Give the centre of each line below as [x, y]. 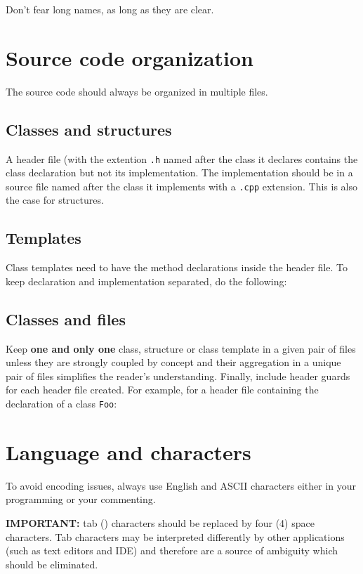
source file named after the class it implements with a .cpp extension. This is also [181, 186]
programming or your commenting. [81, 499]
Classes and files [66, 319]
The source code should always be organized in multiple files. [137, 91]
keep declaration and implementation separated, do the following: [146, 281]
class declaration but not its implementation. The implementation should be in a [179, 172]
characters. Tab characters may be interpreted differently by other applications [175, 536]
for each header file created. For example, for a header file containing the [162, 390]
